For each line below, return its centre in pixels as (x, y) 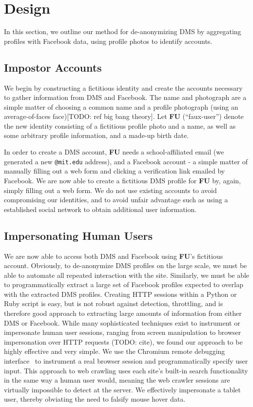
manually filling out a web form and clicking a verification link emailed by (115, 171)
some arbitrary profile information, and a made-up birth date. (97, 135)
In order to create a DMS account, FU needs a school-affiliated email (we (114, 152)
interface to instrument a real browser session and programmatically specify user (126, 361)
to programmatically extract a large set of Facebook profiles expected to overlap (124, 284)
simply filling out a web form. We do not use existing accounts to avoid (110, 190)
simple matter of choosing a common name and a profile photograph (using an (121, 107)
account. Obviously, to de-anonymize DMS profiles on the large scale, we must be (126, 265)
